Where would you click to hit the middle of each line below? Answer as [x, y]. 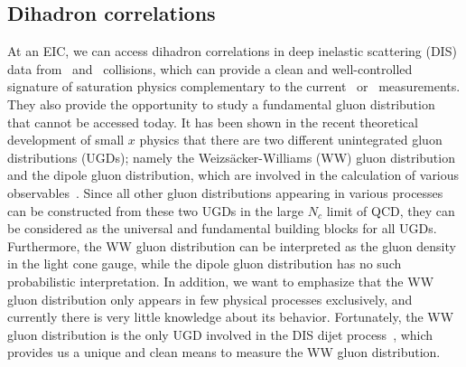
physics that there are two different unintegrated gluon [291, 140]
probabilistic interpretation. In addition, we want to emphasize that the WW [221, 281]
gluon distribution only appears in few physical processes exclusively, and [210, 299]
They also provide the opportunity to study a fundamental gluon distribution [221, 104]
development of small [66, 140]
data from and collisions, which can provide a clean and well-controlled [210, 68]
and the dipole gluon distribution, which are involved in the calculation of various [233, 175]
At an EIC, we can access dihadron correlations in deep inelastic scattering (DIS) [232, 51]
